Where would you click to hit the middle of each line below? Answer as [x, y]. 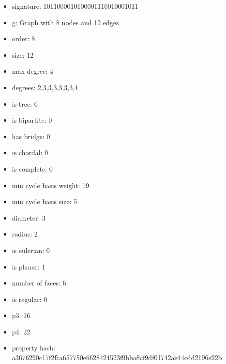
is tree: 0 [25, 103]
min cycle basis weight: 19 [50, 185]
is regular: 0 [30, 299]
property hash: [34, 348]
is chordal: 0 [30, 152]
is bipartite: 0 [32, 120]
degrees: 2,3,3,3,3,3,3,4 [45, 87]
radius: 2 [25, 234]
